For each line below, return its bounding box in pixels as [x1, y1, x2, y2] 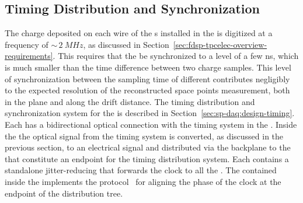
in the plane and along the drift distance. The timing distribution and [5, 95, 255, 107]
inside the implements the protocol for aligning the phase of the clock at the [5, 175, 281, 187]
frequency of [5, 38, 48, 50]
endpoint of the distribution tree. [5, 187, 123, 199]
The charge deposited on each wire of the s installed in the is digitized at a [5, 27, 273, 39]
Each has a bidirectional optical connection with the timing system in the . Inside [5, 118, 297, 130]
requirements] [5, 50, 53, 62]
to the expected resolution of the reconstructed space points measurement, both [5, 84, 290, 96]
